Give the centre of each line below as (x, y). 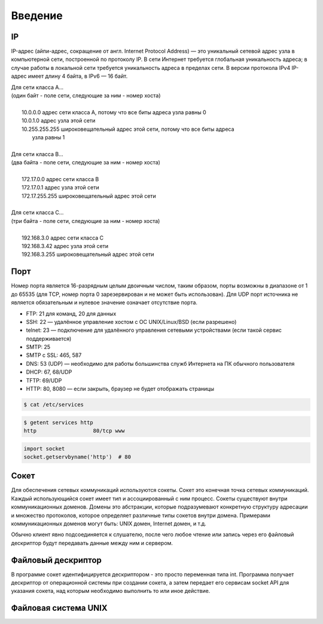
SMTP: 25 (38, 347)
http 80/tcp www (74, 431)
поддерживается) (49, 338)
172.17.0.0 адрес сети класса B (60, 179)
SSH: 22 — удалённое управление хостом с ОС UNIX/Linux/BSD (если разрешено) (131, 322)
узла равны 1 (48, 137)
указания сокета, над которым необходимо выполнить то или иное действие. (111, 591)
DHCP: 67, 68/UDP (49, 372)
